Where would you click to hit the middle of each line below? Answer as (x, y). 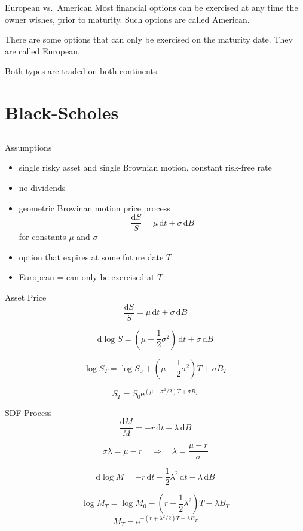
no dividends (42, 187)
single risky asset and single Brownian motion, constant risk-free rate (145, 167)
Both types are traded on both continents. (82, 71)
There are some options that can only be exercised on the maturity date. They (149, 39)
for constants (42, 237)
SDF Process (28, 412)
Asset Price (26, 297)
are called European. (42, 51)
